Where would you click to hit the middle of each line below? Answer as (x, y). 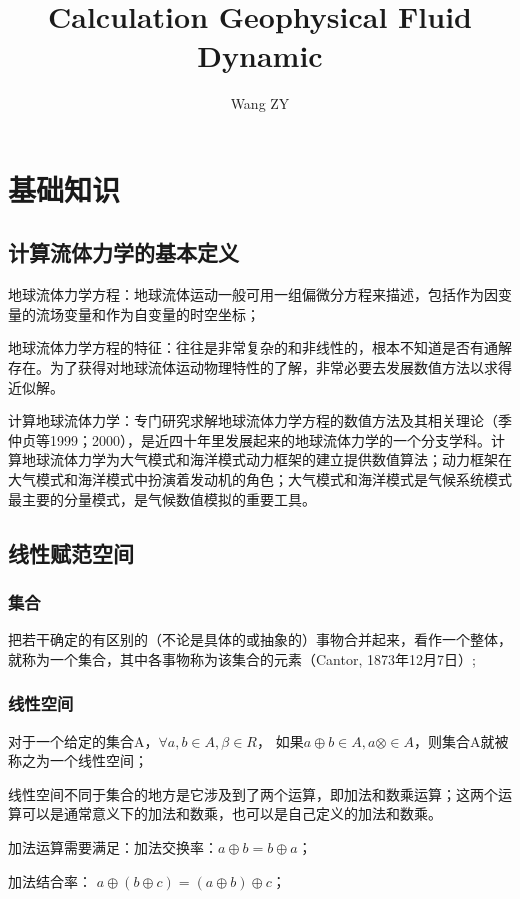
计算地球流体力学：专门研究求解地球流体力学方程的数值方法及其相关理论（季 (260, 420)
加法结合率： (50, 880)
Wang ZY (260, 103)
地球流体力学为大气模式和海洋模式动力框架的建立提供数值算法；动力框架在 (266, 459)
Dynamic (260, 55)
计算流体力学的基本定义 (123, 252)
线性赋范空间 (71, 552)
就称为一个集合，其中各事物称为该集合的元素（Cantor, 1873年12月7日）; (242, 658)
